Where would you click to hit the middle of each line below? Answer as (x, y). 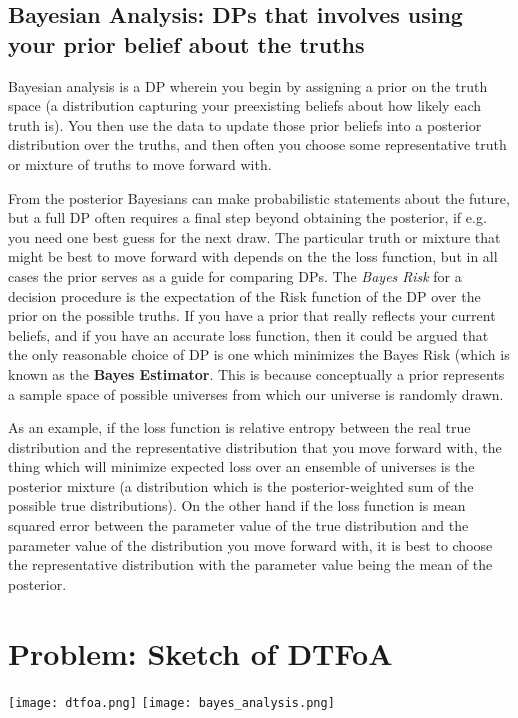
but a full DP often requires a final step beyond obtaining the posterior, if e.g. (247, 217)
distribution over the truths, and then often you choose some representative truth (257, 144)
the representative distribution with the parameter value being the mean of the (250, 564)
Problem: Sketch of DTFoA (200, 652)
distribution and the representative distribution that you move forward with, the (255, 446)
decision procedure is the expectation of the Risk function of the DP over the (244, 295)
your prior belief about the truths (186, 43)
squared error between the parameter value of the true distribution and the (238, 525)
